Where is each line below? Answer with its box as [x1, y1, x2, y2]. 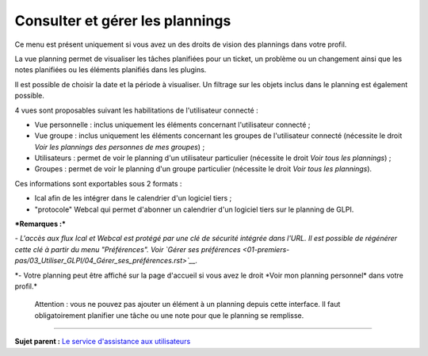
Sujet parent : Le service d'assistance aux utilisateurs [14, 337, 191, 346]
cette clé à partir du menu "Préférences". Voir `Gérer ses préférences [14, 244, 241, 254]
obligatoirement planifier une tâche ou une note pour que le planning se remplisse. [34, 310, 304, 320]
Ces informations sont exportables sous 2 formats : [14, 178, 182, 188]
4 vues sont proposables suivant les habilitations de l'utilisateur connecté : [14, 105, 258, 115]
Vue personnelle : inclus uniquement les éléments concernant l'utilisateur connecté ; [34, 120, 311, 129]
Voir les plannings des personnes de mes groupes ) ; [34, 142, 205, 151]
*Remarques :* [14, 219, 67, 229]
